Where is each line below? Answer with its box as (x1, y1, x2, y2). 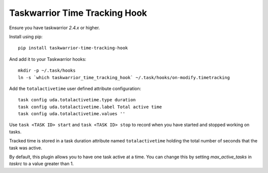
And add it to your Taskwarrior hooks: (9, 56, 86, 62)
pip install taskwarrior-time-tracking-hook (18, 45, 129, 51)
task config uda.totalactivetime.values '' (18, 111, 126, 117)
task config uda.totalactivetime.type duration (18, 97, 136, 103)
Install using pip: (9, 34, 43, 40)
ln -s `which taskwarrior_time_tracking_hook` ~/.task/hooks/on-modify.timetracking (18, 75, 230, 80)
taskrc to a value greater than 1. (9, 161, 74, 167)
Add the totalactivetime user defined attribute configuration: (9, 86, 141, 91)
